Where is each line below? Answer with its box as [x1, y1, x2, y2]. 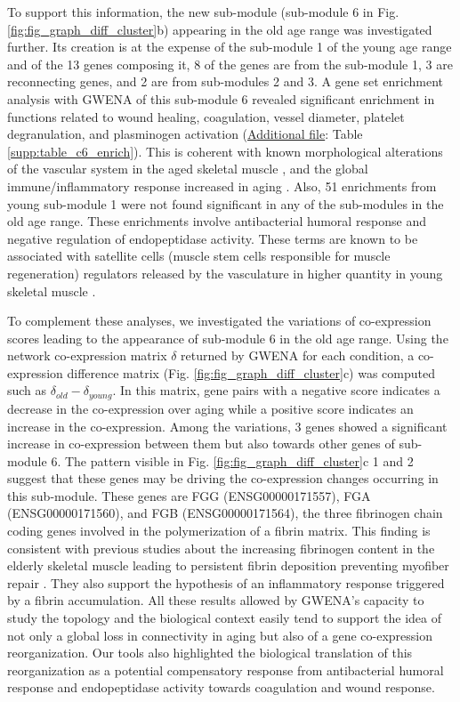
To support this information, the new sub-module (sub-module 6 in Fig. [7, 3, 399, 20]
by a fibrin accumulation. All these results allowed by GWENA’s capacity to [7, 591, 424, 609]
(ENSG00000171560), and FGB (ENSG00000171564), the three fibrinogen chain [7, 504, 443, 522]
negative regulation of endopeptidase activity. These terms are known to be [7, 229, 418, 247]
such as [7, 381, 47, 399]
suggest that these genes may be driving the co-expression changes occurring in [7, 469, 439, 488]
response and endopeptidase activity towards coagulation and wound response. [7, 678, 435, 697]
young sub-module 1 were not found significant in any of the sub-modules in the [7, 194, 444, 213]
